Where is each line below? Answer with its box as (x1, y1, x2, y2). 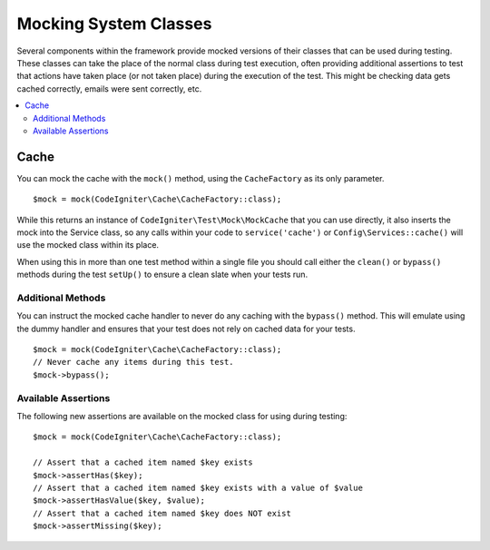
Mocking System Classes (16, 14, 212, 34)
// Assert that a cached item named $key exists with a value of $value (33, 482, 363, 493)
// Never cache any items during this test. (33, 357, 235, 368)
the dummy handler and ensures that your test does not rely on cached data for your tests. (16, 323, 356, 334)
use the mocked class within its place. (16, 240, 159, 250)
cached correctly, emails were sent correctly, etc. (16, 83, 202, 94)
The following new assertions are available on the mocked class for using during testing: (16, 410, 348, 421)
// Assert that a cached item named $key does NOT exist (33, 508, 292, 518)
